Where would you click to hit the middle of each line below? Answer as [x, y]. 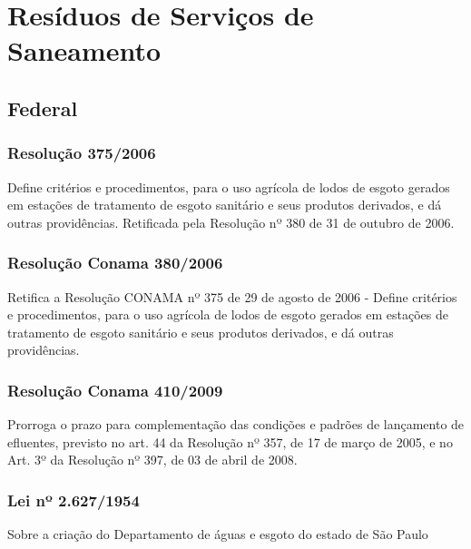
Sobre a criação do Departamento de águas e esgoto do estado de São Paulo [218, 534]
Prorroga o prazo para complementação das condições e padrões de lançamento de [236, 424]
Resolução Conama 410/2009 [115, 390]
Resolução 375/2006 [82, 153]
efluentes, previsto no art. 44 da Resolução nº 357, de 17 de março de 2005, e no [230, 441]
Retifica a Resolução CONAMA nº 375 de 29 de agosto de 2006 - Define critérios [232, 296]
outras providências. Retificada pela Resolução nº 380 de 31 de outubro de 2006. [231, 222]
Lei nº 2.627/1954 [74, 500]
